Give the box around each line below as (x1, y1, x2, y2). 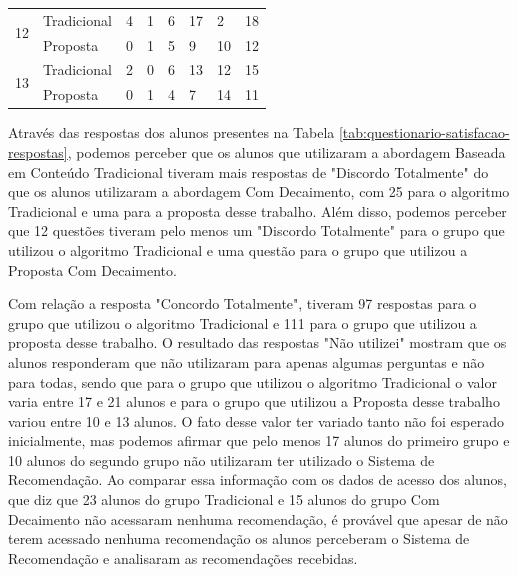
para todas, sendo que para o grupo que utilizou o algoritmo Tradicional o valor (8, 371, 497, 392)
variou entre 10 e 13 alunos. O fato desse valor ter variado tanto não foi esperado (8, 410, 504, 431)
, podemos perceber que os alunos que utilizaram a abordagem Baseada (67, 141, 506, 162)
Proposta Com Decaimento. (8, 259, 177, 280)
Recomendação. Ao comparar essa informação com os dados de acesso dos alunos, (8, 469, 507, 490)
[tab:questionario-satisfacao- (338, 122, 510, 143)
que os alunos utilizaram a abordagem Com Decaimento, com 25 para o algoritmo (8, 181, 510, 202)
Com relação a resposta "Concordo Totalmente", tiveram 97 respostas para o (8, 293, 477, 314)
